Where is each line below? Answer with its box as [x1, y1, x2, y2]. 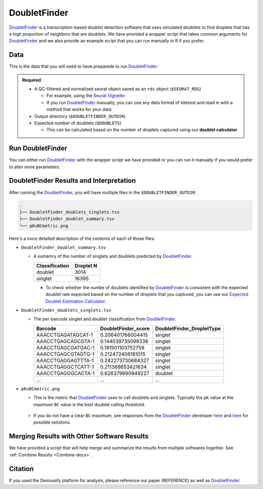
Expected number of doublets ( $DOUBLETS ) [34, 120, 122, 126]
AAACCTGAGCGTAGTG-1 [36, 351, 94, 357]
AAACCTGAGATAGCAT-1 [36, 332, 93, 338]
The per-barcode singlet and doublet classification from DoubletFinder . [33, 316, 176, 322]
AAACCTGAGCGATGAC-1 [36, 344, 95, 351]
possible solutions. [33, 419, 71, 425]
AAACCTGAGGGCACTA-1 [36, 370, 95, 376]
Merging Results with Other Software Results [9, 432, 149, 441]
